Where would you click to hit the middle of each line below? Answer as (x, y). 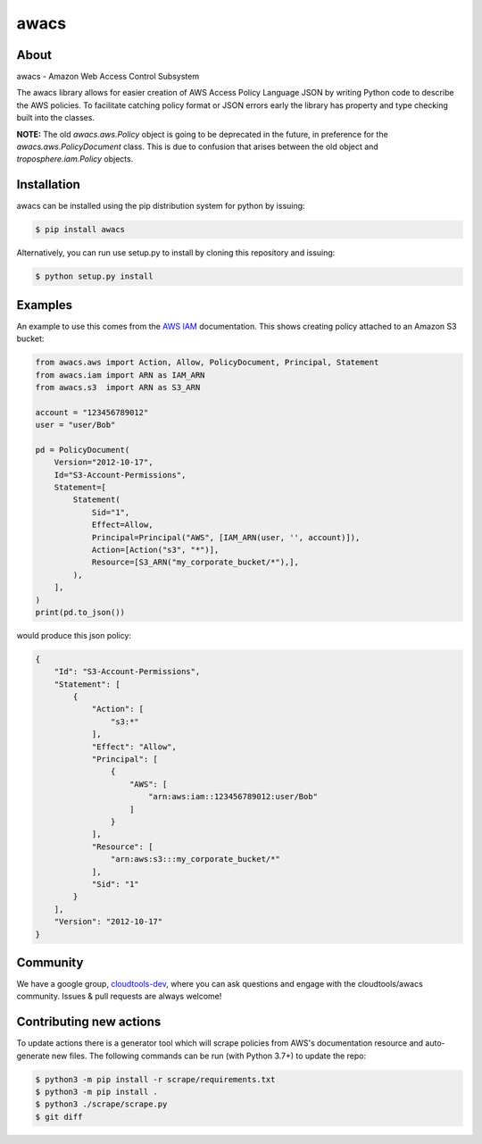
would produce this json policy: (74, 635)
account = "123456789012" (92, 412)
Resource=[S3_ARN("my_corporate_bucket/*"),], (195, 562)
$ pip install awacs (80, 230)
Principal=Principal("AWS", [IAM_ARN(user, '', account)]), (226, 537)
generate (33, 1056)
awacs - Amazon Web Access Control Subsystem (108, 77)
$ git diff (59, 1117)
